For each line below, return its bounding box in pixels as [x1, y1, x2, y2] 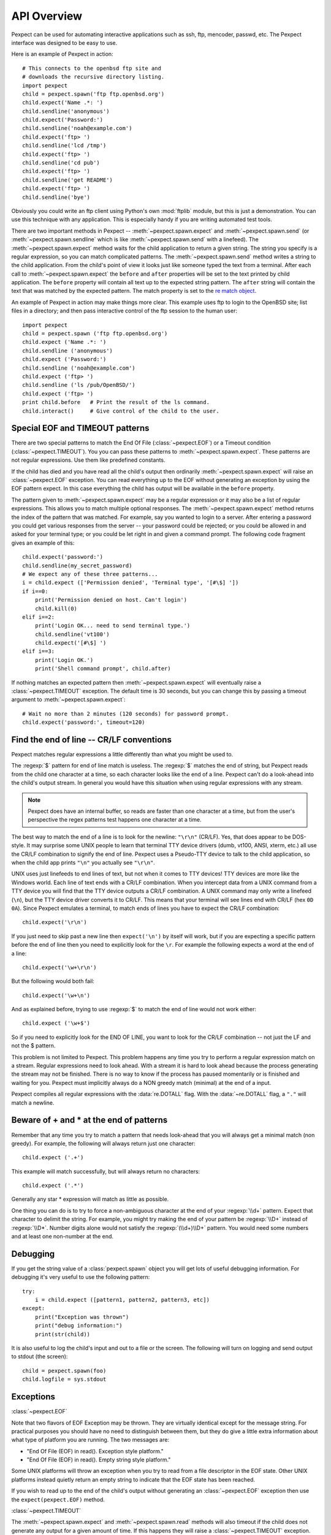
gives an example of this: [11, 539, 75, 546]
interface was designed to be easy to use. [11, 39, 118, 46]
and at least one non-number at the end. [11, 1233, 113, 1240]
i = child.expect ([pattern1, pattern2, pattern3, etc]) [34, 1296, 210, 1304]
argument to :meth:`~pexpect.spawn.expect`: [11, 696, 126, 703]
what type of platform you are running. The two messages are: [11, 1436, 170, 1444]
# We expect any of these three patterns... [22, 570, 159, 577]
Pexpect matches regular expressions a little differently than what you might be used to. [11, 751, 234, 758]
